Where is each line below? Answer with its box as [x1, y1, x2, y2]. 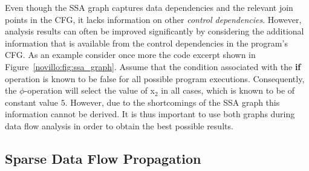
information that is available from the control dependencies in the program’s [5, 36, 288, 49]
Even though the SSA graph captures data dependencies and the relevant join [5, 1, 293, 13]
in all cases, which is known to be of [161, 84, 295, 97]
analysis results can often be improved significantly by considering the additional [5, 25, 304, 37]
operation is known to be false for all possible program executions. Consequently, [5, 72, 305, 85]
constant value [5, 95, 58, 108]
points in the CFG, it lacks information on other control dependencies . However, [5, 13, 302, 25]
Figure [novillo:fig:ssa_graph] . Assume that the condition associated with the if [5, 60, 301, 73]
